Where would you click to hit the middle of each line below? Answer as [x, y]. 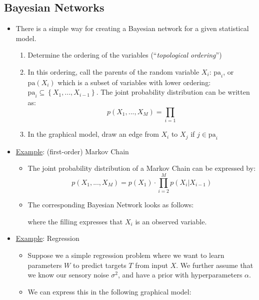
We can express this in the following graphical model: [109, 291]
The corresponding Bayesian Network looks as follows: [111, 205]
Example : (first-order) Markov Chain [72, 151]
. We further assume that [215, 265]
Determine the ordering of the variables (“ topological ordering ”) [125, 55]
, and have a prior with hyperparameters [180, 275]
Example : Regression [47, 238]
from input [151, 265]
